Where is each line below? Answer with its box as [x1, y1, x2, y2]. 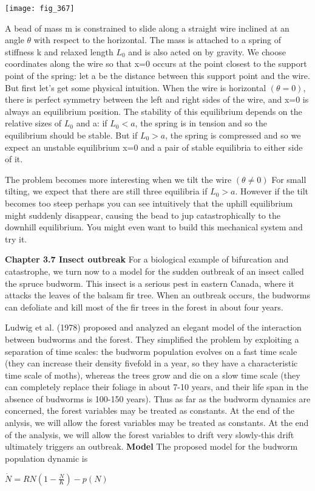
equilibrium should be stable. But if [5, 129, 138, 141]
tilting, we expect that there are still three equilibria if [5, 185, 208, 197]
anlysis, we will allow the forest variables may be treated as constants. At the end [5, 416, 309, 429]
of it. [5, 153, 23, 165]
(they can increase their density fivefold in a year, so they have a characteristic [5, 357, 298, 369]
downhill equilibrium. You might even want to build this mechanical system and [5, 221, 303, 233]
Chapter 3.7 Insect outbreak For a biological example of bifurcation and [5, 253, 289, 266]
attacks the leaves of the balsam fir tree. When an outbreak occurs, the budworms [5, 289, 310, 301]
